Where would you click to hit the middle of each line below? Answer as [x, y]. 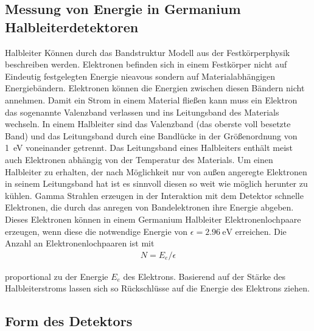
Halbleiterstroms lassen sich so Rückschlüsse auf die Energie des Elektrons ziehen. [157, 288]
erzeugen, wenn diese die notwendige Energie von [96, 231]
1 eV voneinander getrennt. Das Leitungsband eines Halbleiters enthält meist [149, 148]
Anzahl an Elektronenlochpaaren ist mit [80, 243]
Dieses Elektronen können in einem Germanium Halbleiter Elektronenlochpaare [153, 219]
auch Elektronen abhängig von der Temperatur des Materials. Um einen [139, 159]
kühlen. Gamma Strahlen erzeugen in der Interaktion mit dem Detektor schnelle [154, 195]
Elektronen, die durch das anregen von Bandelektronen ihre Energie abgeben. [149, 207]
